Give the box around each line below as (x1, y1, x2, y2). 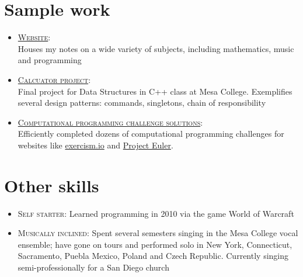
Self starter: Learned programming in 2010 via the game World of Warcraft (18, 207, 294, 219)
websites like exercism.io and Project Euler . (18, 138, 173, 151)
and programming (18, 54, 82, 66)
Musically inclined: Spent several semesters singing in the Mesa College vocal (18, 227, 298, 239)
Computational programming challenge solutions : (18, 116, 203, 128)
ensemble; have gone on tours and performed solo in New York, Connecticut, (18, 238, 292, 250)
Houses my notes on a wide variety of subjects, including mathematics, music (18, 42, 294, 54)
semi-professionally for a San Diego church (18, 261, 169, 273)
